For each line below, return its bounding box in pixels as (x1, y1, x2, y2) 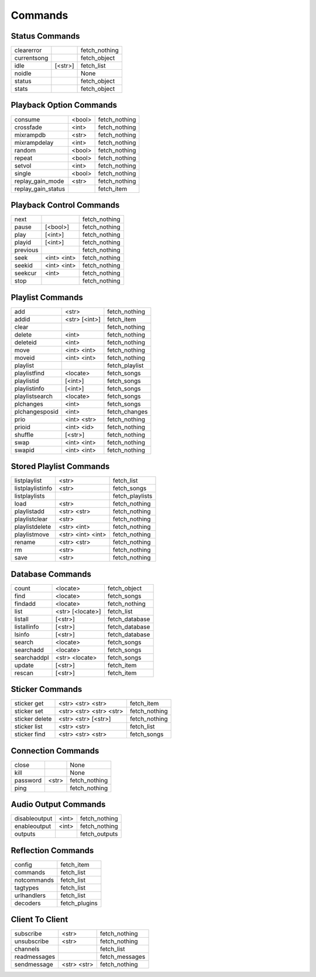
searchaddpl (14, 653, 49, 661)
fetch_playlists (112, 492, 153, 500)
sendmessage (14, 961, 54, 969)
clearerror (14, 46, 42, 55)
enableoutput (14, 822, 51, 830)
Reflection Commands (11, 845, 94, 856)
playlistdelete (14, 523, 51, 531)
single (14, 169, 32, 177)
